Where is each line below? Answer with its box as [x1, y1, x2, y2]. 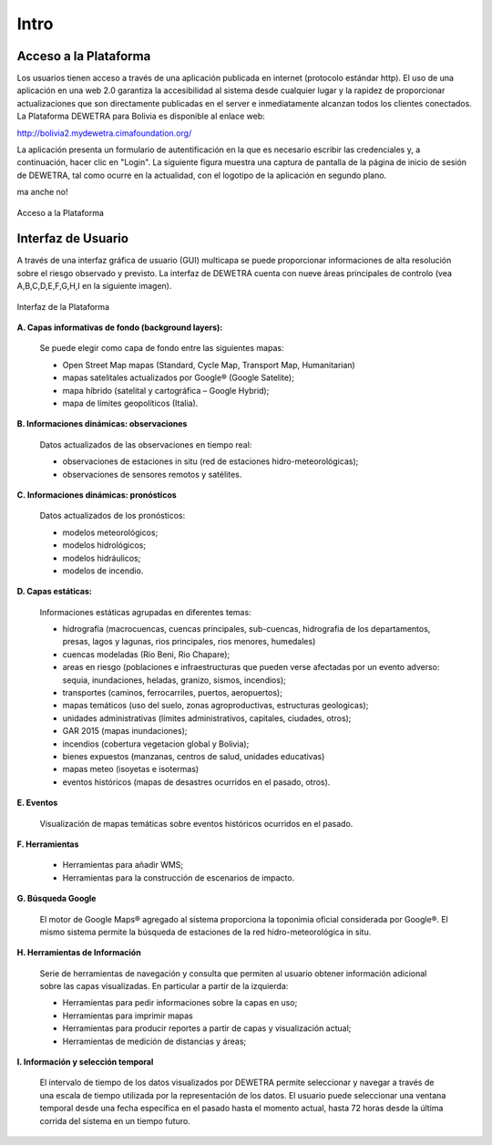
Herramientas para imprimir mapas [62, 1010, 193, 1021]
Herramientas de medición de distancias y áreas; [62, 1036, 247, 1047]
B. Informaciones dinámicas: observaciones [16, 418, 188, 429]
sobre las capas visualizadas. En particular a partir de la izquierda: [39, 981, 289, 992]
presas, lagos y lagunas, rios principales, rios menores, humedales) [62, 636, 316, 647]
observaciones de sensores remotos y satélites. [62, 469, 242, 480]
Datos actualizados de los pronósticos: [39, 511, 186, 521]
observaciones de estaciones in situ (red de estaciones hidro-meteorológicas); [62, 456, 359, 467]
